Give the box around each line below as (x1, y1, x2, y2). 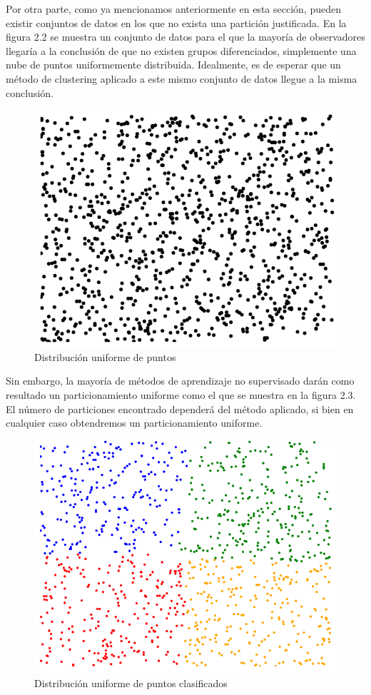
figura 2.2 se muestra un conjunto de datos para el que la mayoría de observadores (6, 29, 365, 44)
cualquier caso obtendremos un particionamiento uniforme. (6, 415, 263, 430)
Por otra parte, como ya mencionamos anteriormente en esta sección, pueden (6, 1, 341, 16)
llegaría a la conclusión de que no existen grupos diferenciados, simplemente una (6, 43, 357, 58)
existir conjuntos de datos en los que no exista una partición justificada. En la (6, 15, 347, 30)
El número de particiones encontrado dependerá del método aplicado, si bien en (6, 401, 354, 416)
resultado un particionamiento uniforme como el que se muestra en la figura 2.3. (6, 387, 356, 402)
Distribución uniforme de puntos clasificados (34, 675, 228, 690)
